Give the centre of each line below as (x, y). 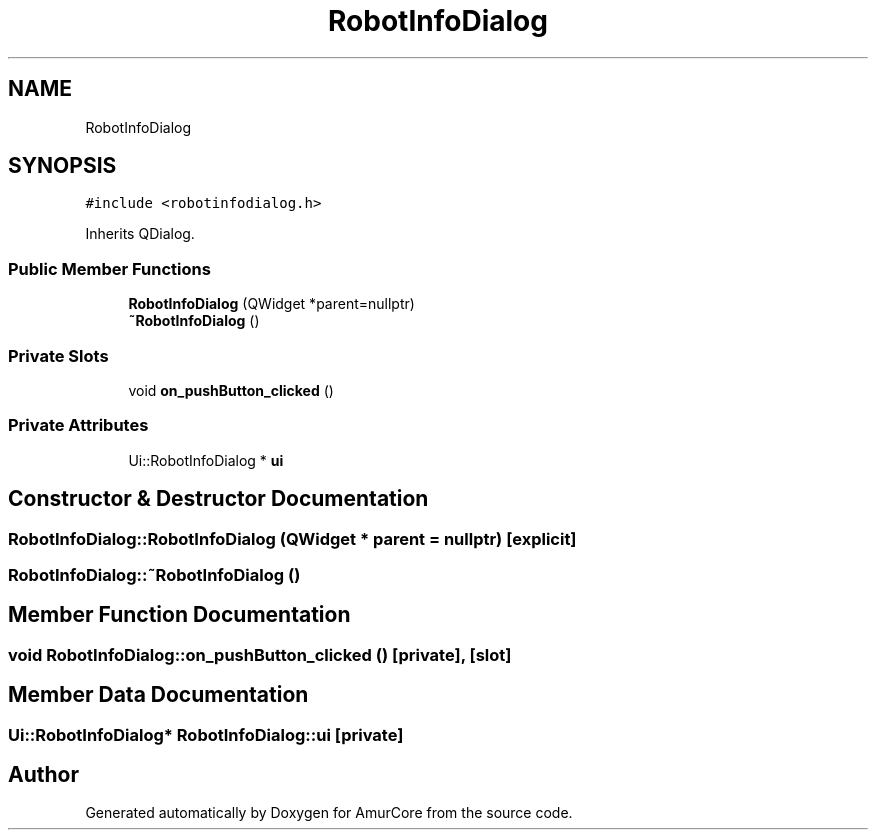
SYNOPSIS (62, 166)
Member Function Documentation (179, 615)
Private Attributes (78, 425)
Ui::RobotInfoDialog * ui (206, 460)
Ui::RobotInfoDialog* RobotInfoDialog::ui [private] (206, 734)
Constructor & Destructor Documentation (218, 499)
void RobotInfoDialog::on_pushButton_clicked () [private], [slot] (260, 654)
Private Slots (58, 355)
